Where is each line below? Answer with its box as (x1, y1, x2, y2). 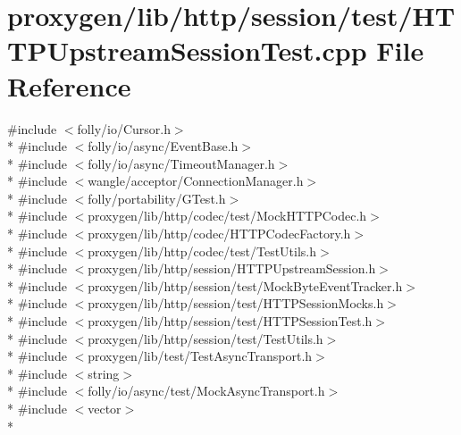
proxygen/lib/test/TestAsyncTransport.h (88, 347, 313, 365)
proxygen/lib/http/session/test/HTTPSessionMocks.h (88, 294, 384, 313)
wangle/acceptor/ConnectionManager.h (88, 171, 304, 190)
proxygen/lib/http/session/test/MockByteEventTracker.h (88, 276, 403, 295)
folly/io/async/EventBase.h (88, 137, 239, 155)
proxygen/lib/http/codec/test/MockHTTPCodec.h (88, 206, 367, 225)
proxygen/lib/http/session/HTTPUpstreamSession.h (88, 259, 376, 278)
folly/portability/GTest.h (88, 188, 226, 207)
